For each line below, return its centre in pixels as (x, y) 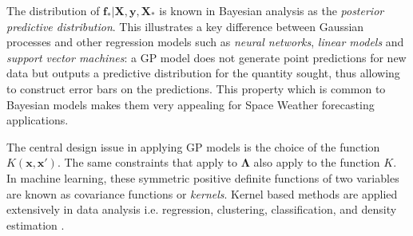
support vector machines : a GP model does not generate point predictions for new (206, 57)
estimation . (36, 224)
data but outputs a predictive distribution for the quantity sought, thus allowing (203, 73)
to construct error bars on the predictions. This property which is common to (196, 88)
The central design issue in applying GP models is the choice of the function (193, 146)
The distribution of (53, 10)
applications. (38, 120)
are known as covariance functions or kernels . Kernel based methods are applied (202, 193)
